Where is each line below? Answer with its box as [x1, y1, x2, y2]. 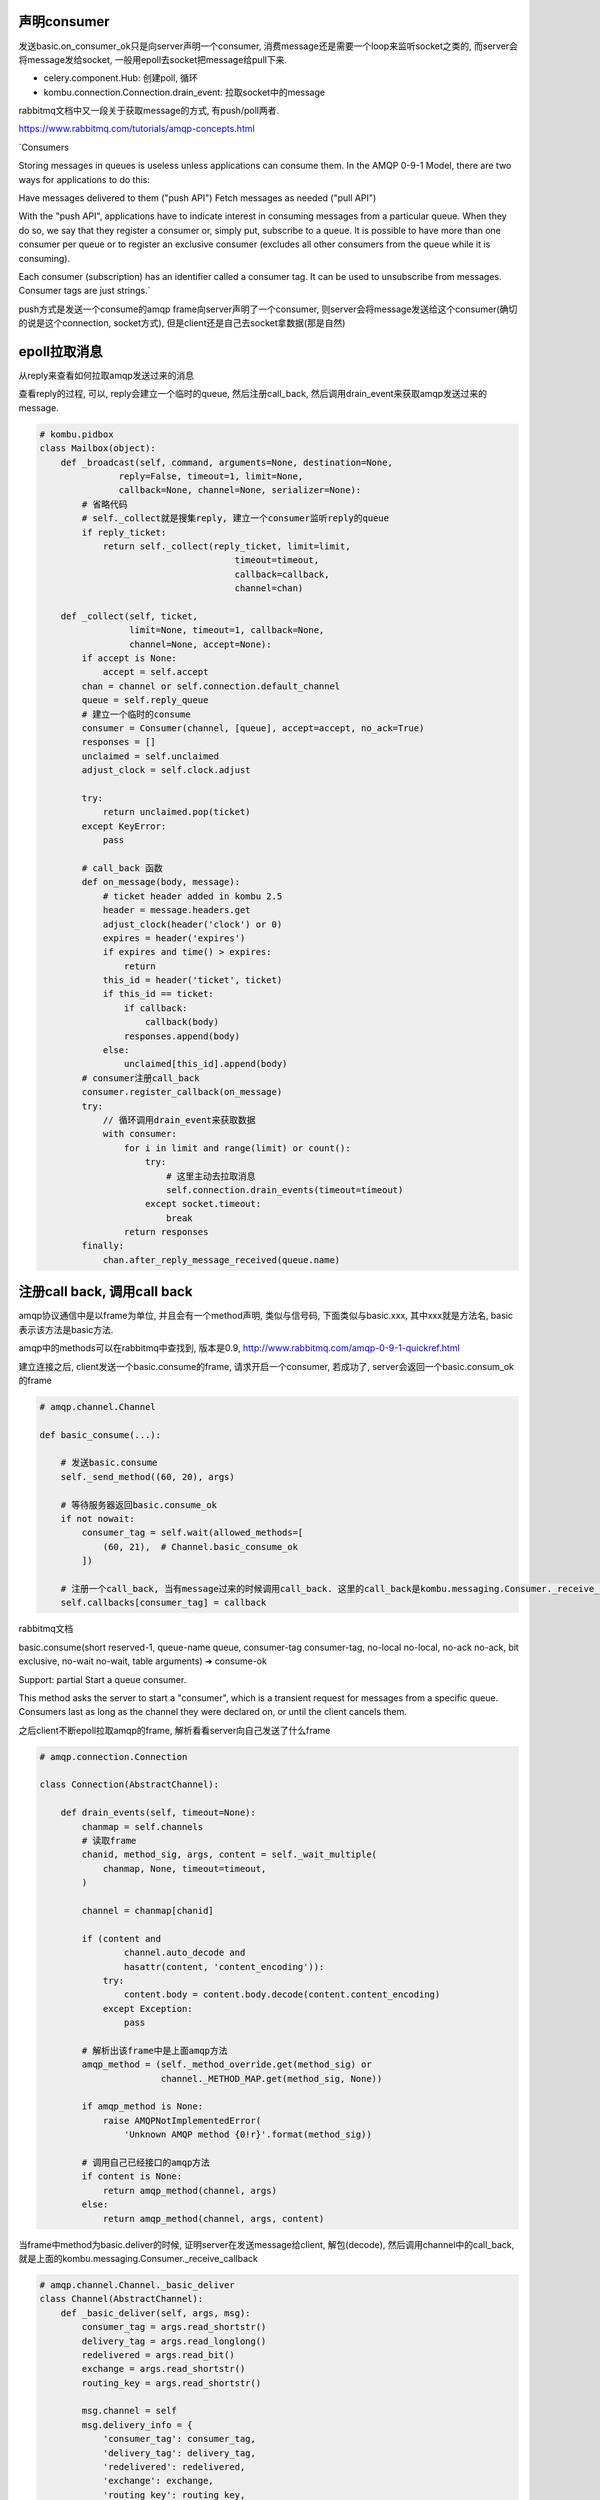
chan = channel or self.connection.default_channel [81, 680, 341, 692]
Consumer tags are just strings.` [18, 285, 151, 297]
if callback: [123, 1002, 188, 1014]
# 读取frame [81, 1835, 137, 1847]
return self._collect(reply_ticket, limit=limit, [102, 540, 351, 552]
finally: [81, 1240, 125, 1252]
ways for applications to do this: [18, 173, 150, 185]
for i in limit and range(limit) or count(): [123, 1142, 351, 1154]
